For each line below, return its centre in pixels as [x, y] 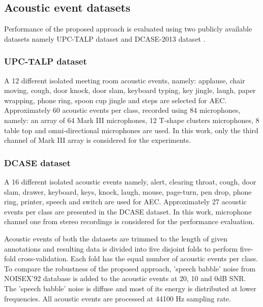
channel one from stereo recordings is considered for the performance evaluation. [129, 221]
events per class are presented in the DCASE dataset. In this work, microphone [128, 211]
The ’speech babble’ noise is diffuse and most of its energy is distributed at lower [130, 288]
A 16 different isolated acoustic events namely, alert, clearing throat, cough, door [130, 181]
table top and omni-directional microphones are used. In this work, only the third [131, 130]
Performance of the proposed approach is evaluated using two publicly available [128, 29]
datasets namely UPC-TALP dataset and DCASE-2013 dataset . [105, 38]
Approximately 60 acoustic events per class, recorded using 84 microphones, [122, 110]
